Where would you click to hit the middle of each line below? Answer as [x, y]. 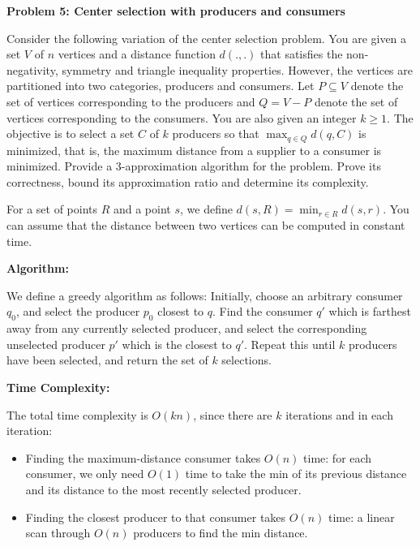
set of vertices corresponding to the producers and [131, 101]
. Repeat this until [290, 344]
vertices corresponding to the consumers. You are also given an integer [182, 117]
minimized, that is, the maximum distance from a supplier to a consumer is [194, 150]
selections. [246, 360]
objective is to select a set [71, 134]
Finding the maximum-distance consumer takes [143, 457]
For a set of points [52, 209]
